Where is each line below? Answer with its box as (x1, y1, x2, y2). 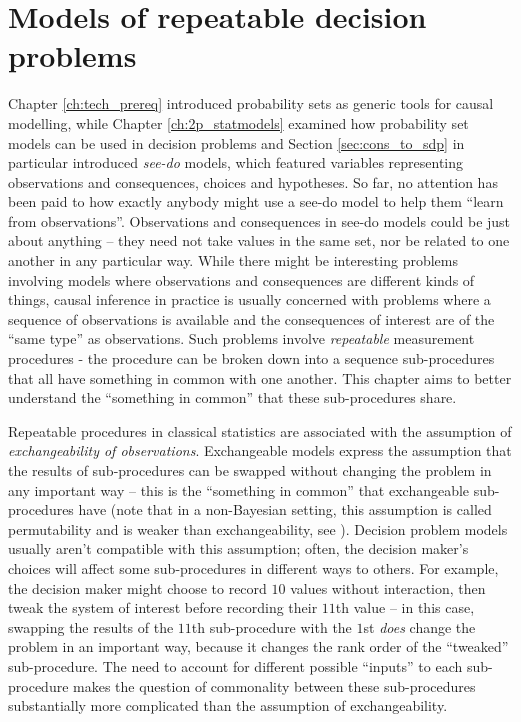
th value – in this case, (335, 597, 475, 618)
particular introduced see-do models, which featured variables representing (8, 152, 464, 173)
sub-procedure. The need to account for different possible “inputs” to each (8, 655, 463, 676)
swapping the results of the (8, 616, 174, 637)
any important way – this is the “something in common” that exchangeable (8, 479, 470, 500)
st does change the (363, 616, 476, 637)
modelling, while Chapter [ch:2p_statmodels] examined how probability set (8, 112, 469, 133)
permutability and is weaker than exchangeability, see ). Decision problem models (8, 518, 508, 539)
